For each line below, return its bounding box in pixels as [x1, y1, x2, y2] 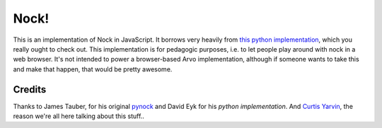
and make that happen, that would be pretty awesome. [13, 64, 173, 74]
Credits [13, 83, 47, 95]
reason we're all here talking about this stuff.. [13, 112, 145, 120]
